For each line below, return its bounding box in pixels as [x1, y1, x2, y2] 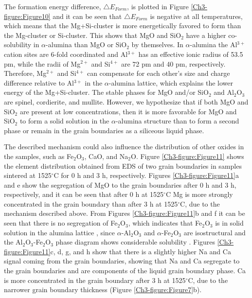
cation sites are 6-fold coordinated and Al [4, 49, 128, 59]
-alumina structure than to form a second [115, 116, 239, 126]
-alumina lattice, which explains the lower [108, 77, 234, 88]
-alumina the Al [190, 39, 237, 50]
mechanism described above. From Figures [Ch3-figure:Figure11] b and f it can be [4, 208, 245, 218]
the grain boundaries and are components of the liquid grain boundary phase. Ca [4, 265, 246, 276]
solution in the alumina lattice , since [4, 227, 115, 237]
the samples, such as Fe [4, 151, 74, 161]
